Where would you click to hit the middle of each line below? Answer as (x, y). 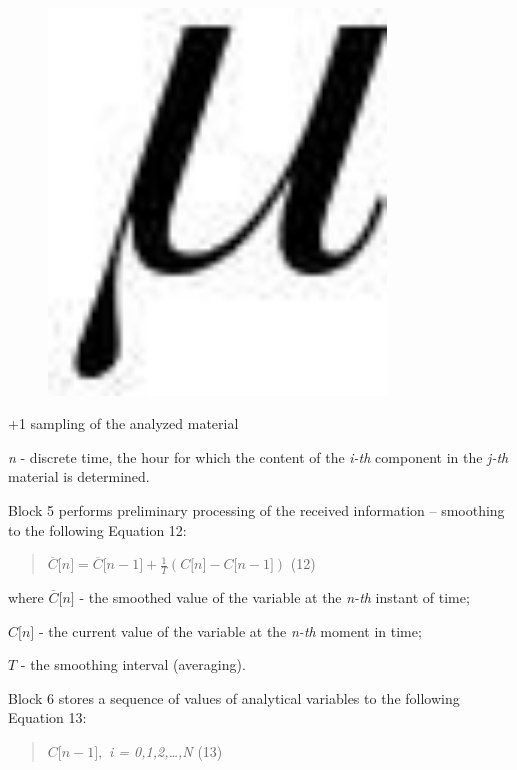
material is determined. (79, 476)
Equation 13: (47, 717)
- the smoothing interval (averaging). (133, 664)
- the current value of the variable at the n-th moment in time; (230, 630)
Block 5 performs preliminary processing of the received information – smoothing (256, 510)
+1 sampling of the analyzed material (123, 423)
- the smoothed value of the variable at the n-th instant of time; (274, 597)
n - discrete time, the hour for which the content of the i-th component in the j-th (258, 456)
